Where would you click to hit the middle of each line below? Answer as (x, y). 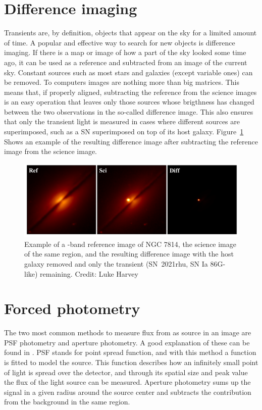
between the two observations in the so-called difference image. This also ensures (129, 111)
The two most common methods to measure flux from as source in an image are (128, 332)
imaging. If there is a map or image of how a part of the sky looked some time (125, 52)
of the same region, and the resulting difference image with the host (129, 254)
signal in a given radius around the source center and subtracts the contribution (128, 392)
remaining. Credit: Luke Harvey (89, 273)
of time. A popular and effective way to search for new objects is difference (120, 42)
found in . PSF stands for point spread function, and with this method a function (130, 352)
